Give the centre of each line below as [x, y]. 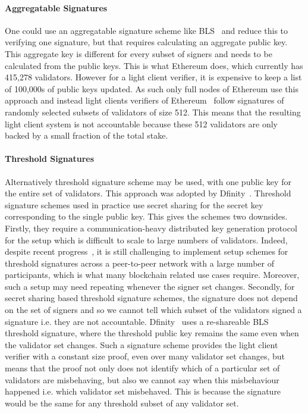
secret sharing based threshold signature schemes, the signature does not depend [151, 298]
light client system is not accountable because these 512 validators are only [141, 123]
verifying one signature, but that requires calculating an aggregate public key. [146, 42]
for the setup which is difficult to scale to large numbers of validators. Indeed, [146, 240]
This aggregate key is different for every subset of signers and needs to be [139, 53]
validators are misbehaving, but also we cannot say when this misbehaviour [142, 379]
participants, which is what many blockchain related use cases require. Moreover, [152, 275]
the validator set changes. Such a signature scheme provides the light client [142, 344]
